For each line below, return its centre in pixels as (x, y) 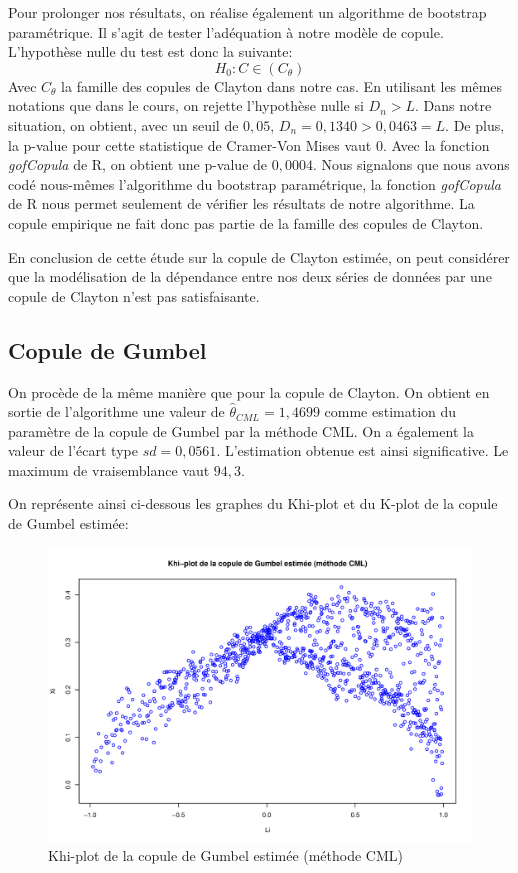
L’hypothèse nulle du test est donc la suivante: (150, 51)
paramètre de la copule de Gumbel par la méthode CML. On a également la (241, 430)
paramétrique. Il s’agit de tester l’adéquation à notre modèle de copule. (226, 31)
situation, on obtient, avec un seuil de (123, 124)
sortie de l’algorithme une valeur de (116, 411)
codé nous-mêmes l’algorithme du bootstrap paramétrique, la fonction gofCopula (254, 183)
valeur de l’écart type (73, 450)
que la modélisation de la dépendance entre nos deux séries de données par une (250, 276)
